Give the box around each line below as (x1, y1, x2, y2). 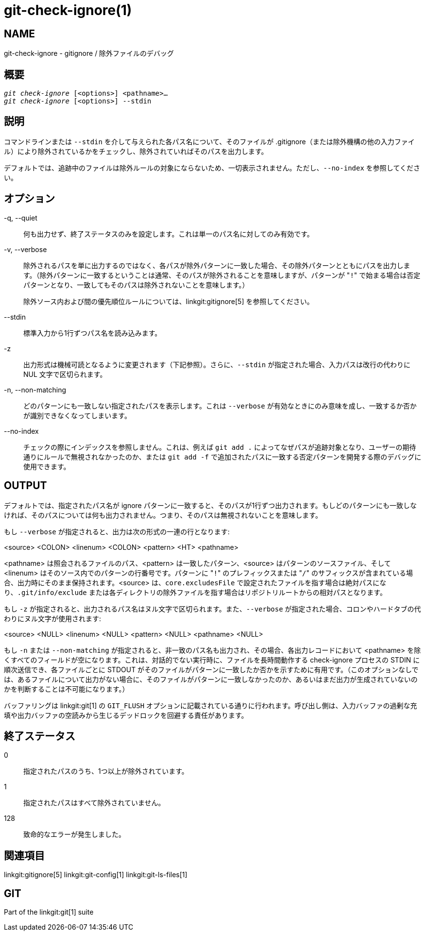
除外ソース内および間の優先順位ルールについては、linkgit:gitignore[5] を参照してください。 (23, 297, 314, 306)
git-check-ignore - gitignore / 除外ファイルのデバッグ (4, 49, 174, 58)
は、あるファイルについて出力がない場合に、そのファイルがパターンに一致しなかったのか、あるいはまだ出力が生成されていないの (4, 675, 418, 683)
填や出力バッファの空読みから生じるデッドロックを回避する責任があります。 (4, 711, 248, 719)
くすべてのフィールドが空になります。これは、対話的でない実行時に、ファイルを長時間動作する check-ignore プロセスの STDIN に (4, 655, 420, 664)
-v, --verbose (4, 245, 47, 254)
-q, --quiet (4, 213, 37, 222)
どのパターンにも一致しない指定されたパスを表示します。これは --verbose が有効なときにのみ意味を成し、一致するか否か (23, 401, 417, 410)
